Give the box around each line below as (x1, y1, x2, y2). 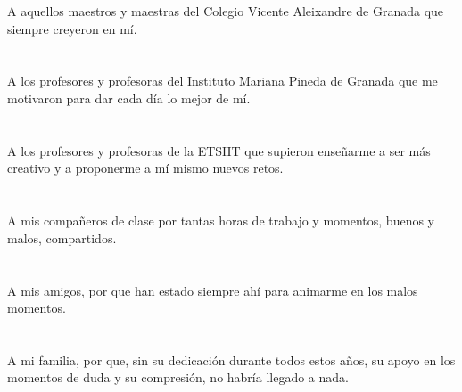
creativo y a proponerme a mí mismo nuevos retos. (7, 159, 284, 177)
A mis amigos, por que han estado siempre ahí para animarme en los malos (7, 281, 418, 299)
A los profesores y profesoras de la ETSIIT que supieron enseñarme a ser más (7, 141, 431, 159)
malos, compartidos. (7, 228, 117, 247)
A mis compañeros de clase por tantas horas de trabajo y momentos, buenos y (7, 211, 434, 230)
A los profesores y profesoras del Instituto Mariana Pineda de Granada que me (7, 71, 438, 90)
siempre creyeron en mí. (7, 19, 137, 37)
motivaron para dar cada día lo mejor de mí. (7, 88, 251, 107)
